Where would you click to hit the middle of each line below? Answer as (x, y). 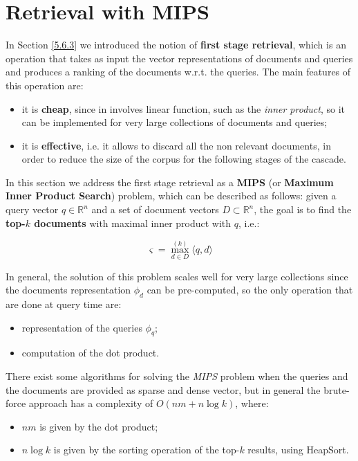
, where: (252, 403)
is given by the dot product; (99, 426)
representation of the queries (82, 327)
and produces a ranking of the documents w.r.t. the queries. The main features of (178, 72)
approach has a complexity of (91, 403)
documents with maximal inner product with (133, 223)
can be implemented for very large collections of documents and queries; (175, 122)
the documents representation (68, 290)
